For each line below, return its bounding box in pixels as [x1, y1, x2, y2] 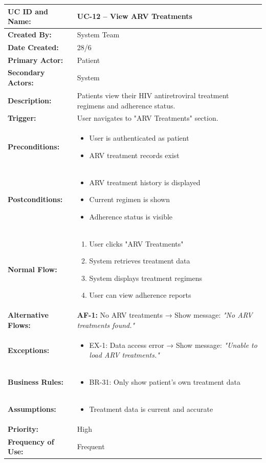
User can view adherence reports [89, 290, 191, 300]
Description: [8, 95, 52, 105]
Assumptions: [8, 404, 56, 414]
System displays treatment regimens [89, 272, 203, 283]
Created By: [8, 29, 52, 39]
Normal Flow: [8, 264, 57, 275]
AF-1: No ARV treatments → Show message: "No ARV [77, 310, 253, 320]
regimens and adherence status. [77, 100, 175, 111]
